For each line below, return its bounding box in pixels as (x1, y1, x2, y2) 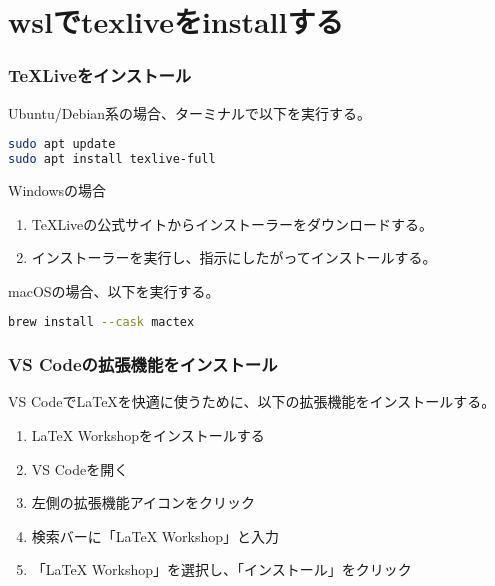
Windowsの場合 (8, 179, 107, 200)
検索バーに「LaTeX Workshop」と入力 (31, 525, 280, 546)
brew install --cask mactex (8, 315, 195, 330)
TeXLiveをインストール (8, 63, 192, 88)
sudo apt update (8, 137, 116, 152)
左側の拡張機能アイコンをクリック (31, 492, 256, 513)
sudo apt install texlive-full (8, 152, 216, 167)
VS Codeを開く (31, 458, 129, 479)
